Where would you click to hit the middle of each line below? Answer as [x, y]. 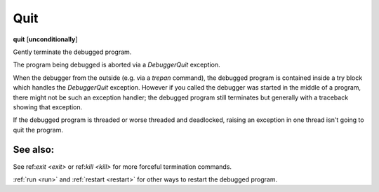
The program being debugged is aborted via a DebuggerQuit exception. [117, 65]
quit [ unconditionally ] [45, 39]
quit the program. [38, 130]
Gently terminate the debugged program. [72, 52]
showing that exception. [48, 107]
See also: [34, 150]
